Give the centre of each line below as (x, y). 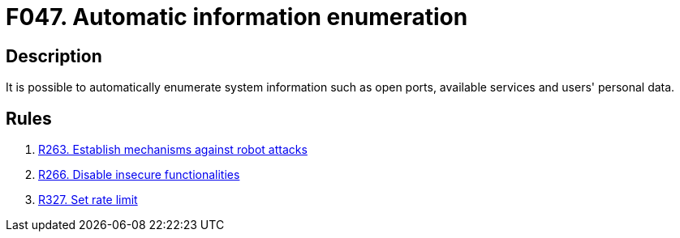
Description (54, 56)
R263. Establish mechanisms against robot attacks (173, 150)
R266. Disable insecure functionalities (139, 175)
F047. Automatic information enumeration (237, 17)
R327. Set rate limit (88, 200)
